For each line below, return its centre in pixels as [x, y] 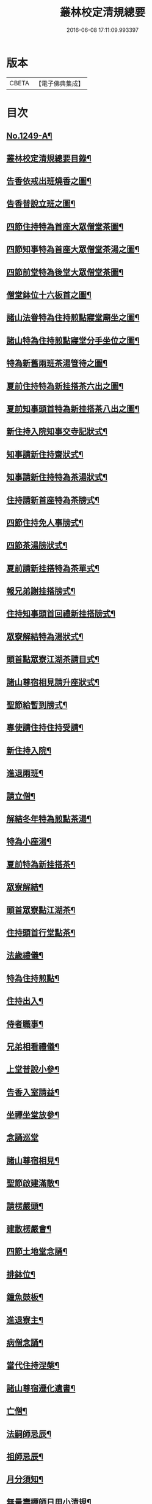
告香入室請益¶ [33, 1092]
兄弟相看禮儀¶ [33, 1047]
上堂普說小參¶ [33, 1069]
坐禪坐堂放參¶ [33, 1115]
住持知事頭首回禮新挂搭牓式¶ [61, 614]
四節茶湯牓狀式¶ [37, 546]
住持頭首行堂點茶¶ [41, 932]
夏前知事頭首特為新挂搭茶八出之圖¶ [73, 409]
